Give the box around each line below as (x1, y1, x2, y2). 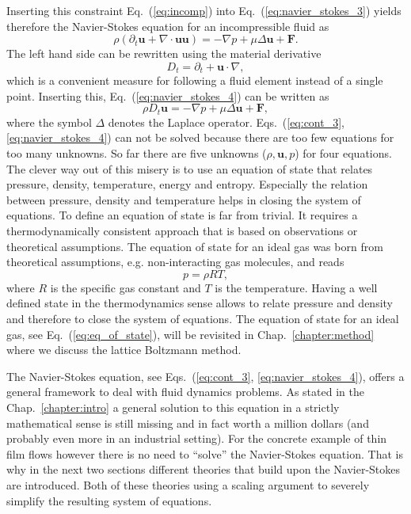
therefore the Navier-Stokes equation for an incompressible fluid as (6, 17, 329, 34)
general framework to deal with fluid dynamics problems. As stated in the (6, 383, 364, 400)
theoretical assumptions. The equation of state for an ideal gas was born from (6, 238, 383, 254)
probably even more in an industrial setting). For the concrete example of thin (6, 430, 387, 447)
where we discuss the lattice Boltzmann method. (6, 341, 242, 358)
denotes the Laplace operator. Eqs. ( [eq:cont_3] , (108, 113, 344, 130)
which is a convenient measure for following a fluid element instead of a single (6, 72, 383, 89)
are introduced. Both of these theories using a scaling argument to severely (6, 476, 370, 493)
